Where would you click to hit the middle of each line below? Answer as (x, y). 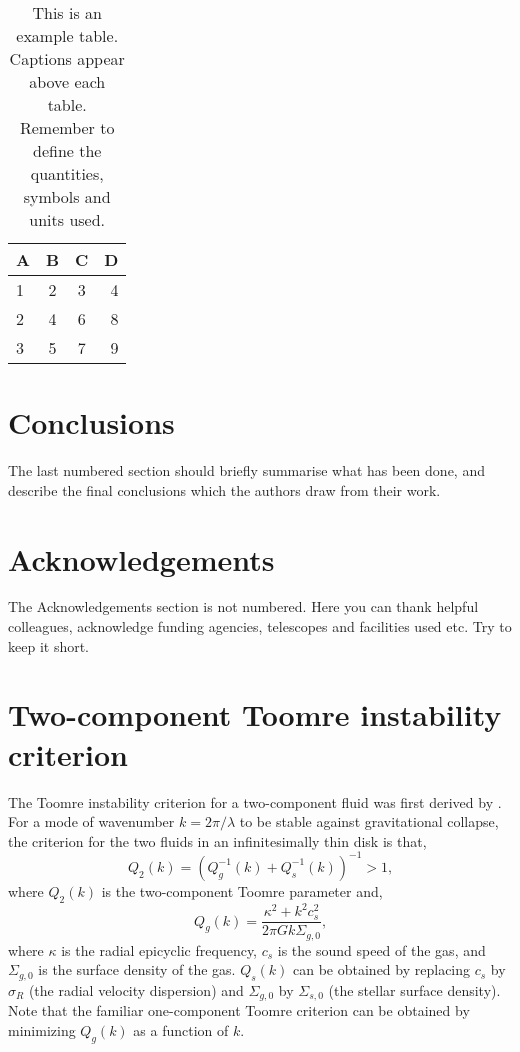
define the (67, 150)
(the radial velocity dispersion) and (136, 990)
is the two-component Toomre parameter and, (242, 890)
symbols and (67, 196)
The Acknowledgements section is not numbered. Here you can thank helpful (243, 606)
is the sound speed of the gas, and (381, 949)
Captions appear (67, 58)
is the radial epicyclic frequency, (159, 949)
